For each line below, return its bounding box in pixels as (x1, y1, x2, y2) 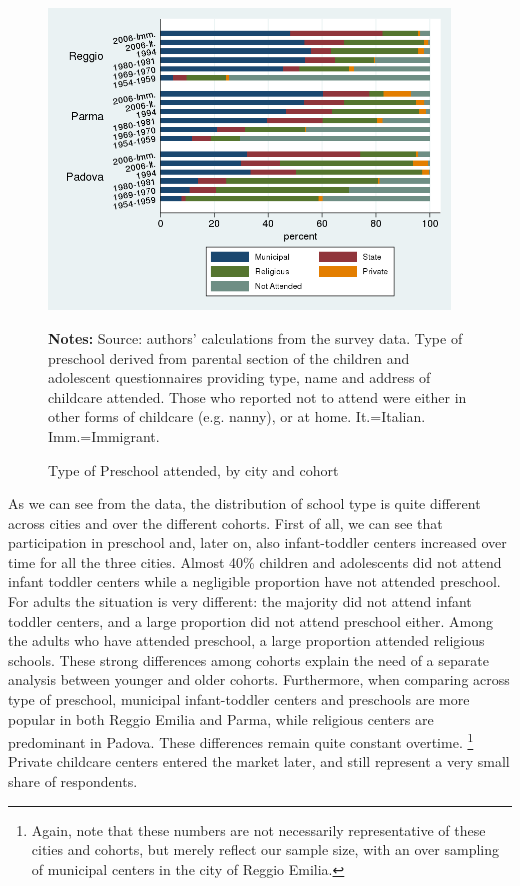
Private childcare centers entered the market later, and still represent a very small (8, 751, 510, 772)
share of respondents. (8, 771, 138, 792)
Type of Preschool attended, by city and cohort (48, 459, 339, 480)
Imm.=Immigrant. (48, 425, 160, 446)
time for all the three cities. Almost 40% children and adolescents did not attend (8, 551, 502, 572)
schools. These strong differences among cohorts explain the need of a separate (8, 649, 489, 670)
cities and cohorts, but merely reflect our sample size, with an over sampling (31, 839, 500, 860)
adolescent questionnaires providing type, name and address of (48, 367, 431, 388)
